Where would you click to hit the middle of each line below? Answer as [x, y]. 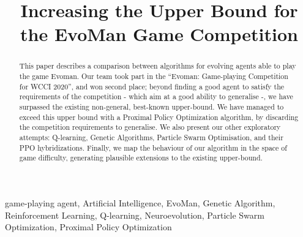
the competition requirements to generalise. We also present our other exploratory [150, 127]
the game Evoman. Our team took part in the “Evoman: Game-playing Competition [154, 76]
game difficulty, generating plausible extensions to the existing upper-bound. [141, 158]
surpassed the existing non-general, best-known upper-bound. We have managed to [151, 106]
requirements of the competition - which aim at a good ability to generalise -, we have [156, 96]
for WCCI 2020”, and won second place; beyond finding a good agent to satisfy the [152, 86]
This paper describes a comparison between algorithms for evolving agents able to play [158, 66]
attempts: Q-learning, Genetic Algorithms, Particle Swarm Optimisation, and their [151, 137]
